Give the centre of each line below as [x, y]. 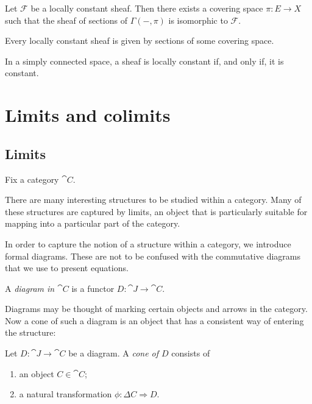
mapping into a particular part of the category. [93, 223]
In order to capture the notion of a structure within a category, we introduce [148, 243]
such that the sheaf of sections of [66, 20]
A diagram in [30, 288]
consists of [191, 353]
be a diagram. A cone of [114, 353]
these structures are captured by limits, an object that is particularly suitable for [156, 211]
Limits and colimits [88, 115]
